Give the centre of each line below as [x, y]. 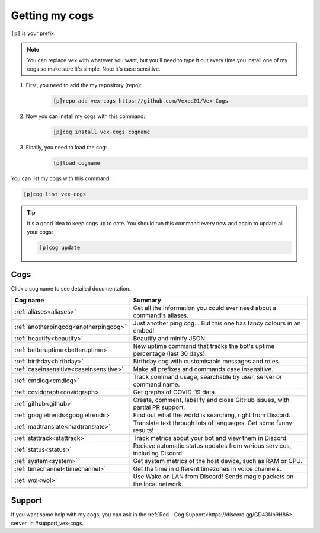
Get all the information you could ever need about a [205, 308]
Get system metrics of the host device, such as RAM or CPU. [218, 461]
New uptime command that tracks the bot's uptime [204, 346]
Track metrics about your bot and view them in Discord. [211, 438]
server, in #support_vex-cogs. [47, 523]
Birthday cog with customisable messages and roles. [207, 361]
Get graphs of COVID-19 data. [175, 392]
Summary [147, 300]
